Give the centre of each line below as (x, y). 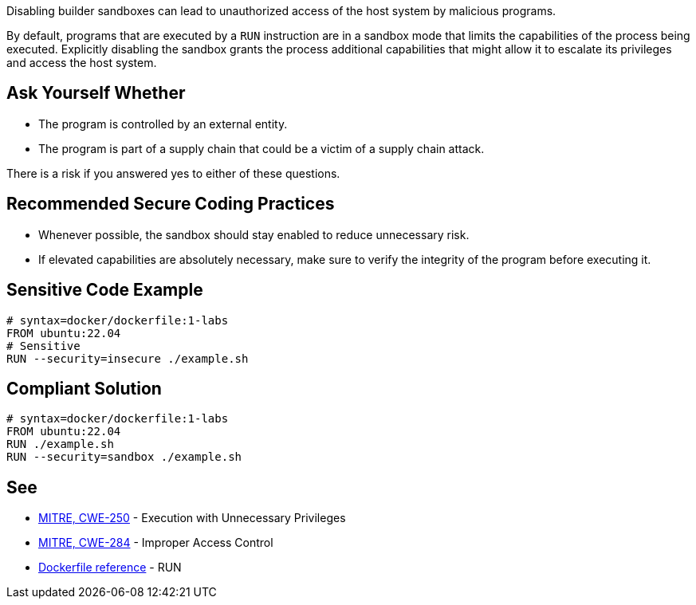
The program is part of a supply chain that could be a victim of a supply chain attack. (261, 148)
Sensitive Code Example (105, 290)
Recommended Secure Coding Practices (171, 204)
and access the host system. (82, 63)
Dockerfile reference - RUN (110, 568)
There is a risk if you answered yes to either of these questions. (173, 173)
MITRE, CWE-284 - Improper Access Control (156, 543)
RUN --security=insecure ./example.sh (128, 358)
